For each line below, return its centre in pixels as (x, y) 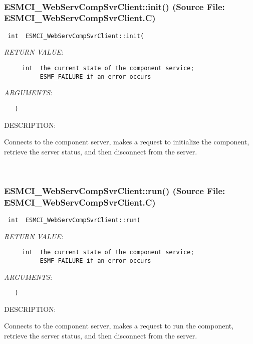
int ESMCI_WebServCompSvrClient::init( (76, 36)
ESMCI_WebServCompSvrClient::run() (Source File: (115, 190)
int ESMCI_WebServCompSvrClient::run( (74, 220)
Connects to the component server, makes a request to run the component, (119, 326)
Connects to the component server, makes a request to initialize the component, (127, 142)
